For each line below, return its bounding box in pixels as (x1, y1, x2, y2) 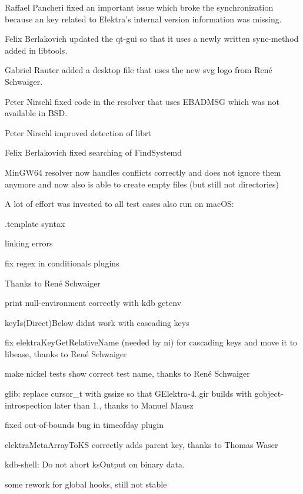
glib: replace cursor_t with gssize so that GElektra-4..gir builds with (5, 387, 252, 400)
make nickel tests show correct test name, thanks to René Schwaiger (5, 367, 250, 380)
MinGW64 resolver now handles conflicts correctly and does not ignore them (5, 166, 281, 178)
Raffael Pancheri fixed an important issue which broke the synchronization (5, 1, 274, 13)
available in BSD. (5, 107, 68, 119)
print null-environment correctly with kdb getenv (5, 297, 182, 309)
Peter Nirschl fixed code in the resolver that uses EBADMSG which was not (5, 95, 279, 107)
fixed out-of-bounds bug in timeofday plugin (5, 419, 164, 431)
